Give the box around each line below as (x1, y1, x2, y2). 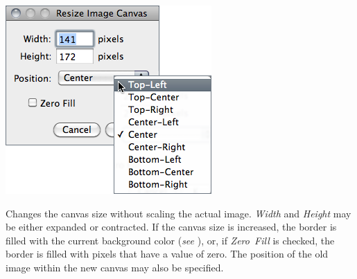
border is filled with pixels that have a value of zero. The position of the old (6, 246, 329, 261)
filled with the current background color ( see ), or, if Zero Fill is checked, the (6, 233, 335, 247)
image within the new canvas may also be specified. (6, 260, 224, 274)
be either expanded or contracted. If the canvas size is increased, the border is (6, 219, 337, 234)
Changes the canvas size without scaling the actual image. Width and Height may (6, 206, 351, 220)
